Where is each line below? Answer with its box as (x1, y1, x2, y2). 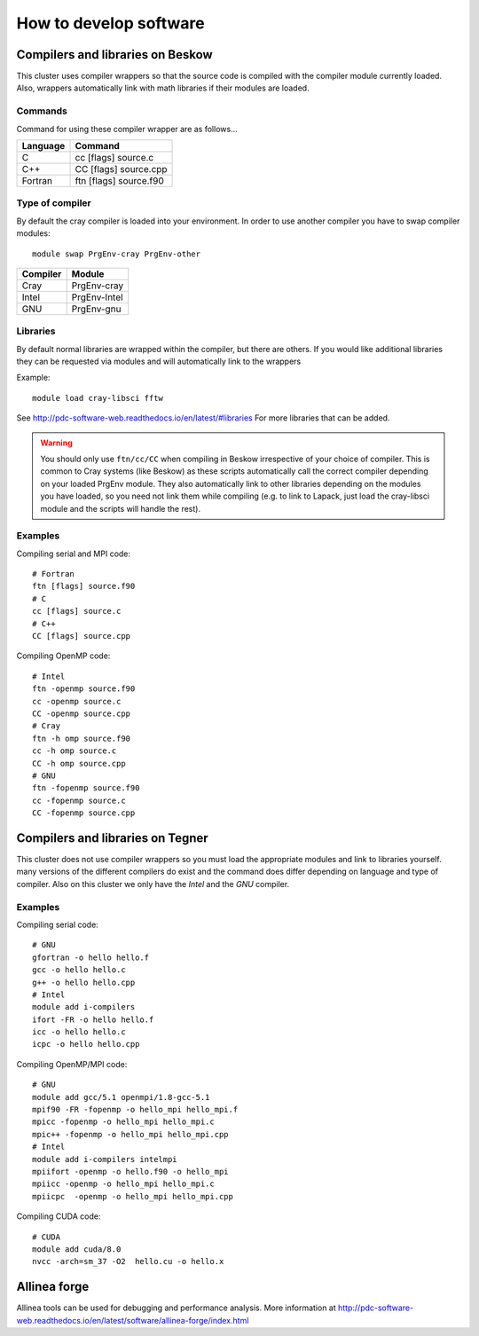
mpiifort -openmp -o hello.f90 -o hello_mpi (32, 1167, 230, 1176)
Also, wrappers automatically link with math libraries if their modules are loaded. (16, 83, 310, 93)
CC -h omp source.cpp (32, 758, 126, 768)
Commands (16, 105, 68, 117)
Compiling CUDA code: (16, 1211, 101, 1222)
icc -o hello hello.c (32, 1027, 126, 1037)
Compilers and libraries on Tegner (16, 830, 208, 845)
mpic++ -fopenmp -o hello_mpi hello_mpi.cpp (32, 1129, 230, 1139)
